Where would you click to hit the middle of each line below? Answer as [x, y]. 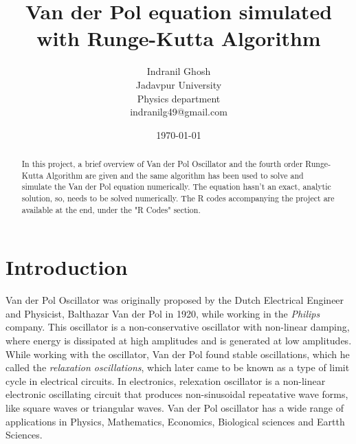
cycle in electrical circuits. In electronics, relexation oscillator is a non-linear [166, 380]
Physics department [179, 98]
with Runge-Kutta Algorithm [179, 38]
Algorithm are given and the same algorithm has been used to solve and [175, 175]
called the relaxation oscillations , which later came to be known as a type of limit [178, 367]
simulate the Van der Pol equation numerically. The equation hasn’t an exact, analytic [176, 187]
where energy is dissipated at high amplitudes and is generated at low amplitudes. [179, 341]
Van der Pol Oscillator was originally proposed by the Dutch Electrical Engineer [175, 300]
